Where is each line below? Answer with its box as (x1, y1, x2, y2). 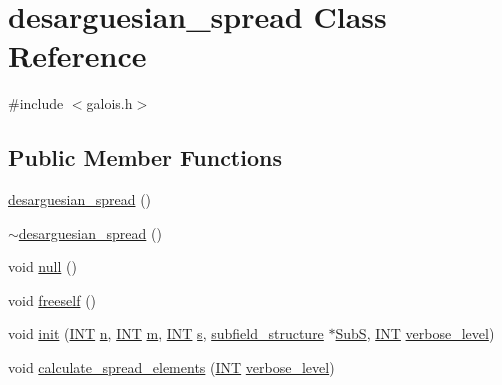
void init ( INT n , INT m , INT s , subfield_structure (8, 323, 324, 344)
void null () (8, 256, 77, 277)
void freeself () (8, 289, 97, 310)
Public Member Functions (8, 142, 282, 173)
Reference (8, 35, 147, 76)
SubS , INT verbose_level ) (335, 323, 495, 344)
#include (8, 93, 64, 114)
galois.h (86, 93, 133, 114)
